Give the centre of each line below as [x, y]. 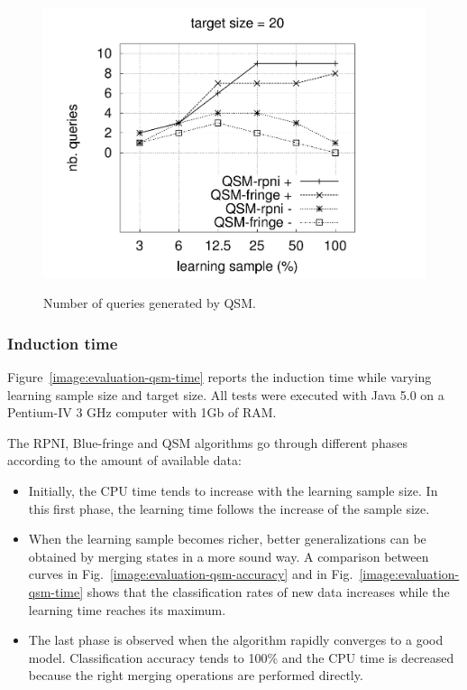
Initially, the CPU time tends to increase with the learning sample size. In [233, 491]
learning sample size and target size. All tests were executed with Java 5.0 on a [226, 394]
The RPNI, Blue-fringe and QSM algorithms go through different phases [207, 442]
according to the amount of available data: [124, 460]
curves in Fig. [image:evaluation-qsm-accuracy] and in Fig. [191, 574]
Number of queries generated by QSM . [150, 303]
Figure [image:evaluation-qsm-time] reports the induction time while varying [220, 377]
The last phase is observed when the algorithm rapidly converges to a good [236, 640]
